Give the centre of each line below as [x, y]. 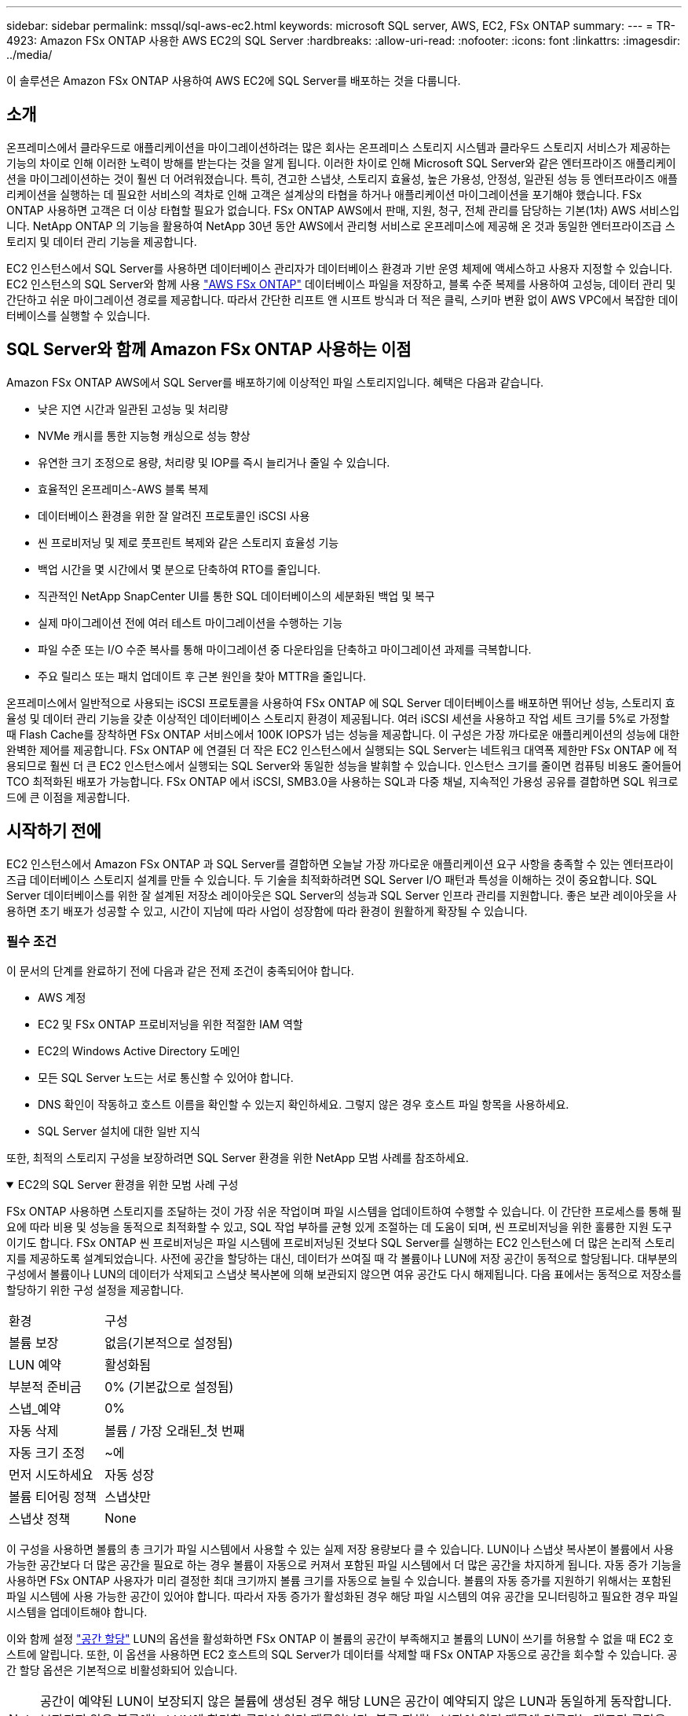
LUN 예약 [35, 1365]
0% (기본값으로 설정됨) [169, 1387]
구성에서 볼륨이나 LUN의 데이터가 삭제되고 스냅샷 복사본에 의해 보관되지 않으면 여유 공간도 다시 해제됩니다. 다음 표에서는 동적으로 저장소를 [344, 1274]
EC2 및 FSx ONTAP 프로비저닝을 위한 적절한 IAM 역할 [170, 1025]
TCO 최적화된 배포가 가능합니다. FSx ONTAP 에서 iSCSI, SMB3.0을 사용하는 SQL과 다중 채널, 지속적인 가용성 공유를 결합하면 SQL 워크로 [342, 781]
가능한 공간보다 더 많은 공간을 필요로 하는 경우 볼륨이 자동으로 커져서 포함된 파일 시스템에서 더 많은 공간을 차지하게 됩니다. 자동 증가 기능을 [344, 1565]
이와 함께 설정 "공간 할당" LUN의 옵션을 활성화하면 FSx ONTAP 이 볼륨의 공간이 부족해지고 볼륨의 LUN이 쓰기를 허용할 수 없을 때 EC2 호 [340, 1639]
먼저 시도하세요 [51, 1475]
